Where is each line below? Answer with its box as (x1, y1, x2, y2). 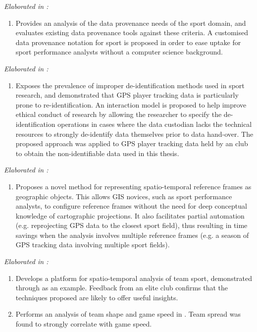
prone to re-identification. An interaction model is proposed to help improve (15, 99, 247, 110)
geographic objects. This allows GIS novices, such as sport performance (15, 191, 232, 201)
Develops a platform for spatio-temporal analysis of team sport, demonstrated (15, 273, 253, 283)
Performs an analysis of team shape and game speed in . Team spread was (15, 309, 241, 319)
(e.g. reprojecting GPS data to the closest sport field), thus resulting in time (15, 220, 248, 230)
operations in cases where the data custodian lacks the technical (57, 118, 252, 129)
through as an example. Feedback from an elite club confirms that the (15, 282, 228, 293)
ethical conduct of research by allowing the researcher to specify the (15, 109, 222, 119)
